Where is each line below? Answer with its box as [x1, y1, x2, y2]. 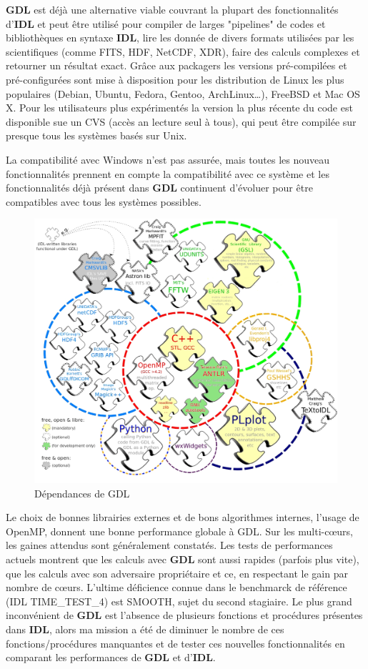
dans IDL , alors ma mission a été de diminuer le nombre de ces [6, 622, 284, 636]
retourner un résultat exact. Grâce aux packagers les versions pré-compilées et [6, 58, 347, 73]
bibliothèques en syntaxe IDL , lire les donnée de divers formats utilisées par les [6, 30, 354, 45]
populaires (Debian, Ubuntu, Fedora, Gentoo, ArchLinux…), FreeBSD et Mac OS [6, 86, 360, 101]
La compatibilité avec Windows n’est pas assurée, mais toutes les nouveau [6, 152, 330, 167]
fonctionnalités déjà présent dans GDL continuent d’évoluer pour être [6, 180, 313, 195]
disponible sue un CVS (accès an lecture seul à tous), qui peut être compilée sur [6, 114, 357, 129]
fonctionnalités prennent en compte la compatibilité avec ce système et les [6, 166, 329, 181]
